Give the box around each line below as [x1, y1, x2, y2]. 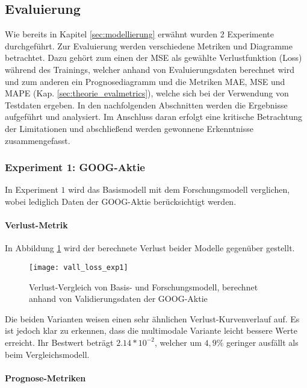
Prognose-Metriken [5, 371, 86, 384]
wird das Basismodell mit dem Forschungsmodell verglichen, [68, 183, 290, 196]
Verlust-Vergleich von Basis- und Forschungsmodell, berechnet [29, 280, 258, 293]
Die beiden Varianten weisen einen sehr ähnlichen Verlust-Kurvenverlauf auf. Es [5, 312, 300, 325]
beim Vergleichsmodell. [5, 348, 90, 360]
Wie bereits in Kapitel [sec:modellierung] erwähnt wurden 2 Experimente [5, 28, 274, 40]
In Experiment [5, 183, 58, 196]
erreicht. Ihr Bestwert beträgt [5, 336, 114, 348]
